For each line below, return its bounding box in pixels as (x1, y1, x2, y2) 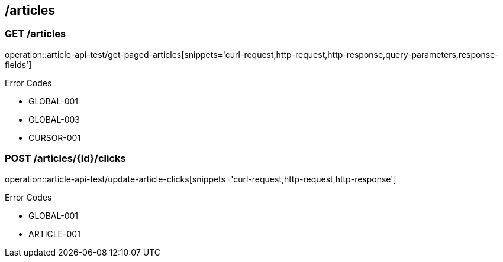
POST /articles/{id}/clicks (5, 152, 126, 165)
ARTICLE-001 (28, 228, 80, 239)
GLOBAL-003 (28, 114, 80, 125)
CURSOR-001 (28, 132, 81, 143)
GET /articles (5, 28, 66, 40)
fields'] (5, 59, 32, 70)
